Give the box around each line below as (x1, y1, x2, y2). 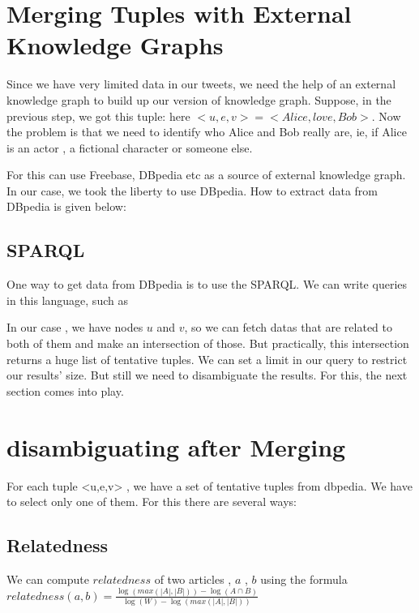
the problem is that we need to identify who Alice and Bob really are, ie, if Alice (6, 123, 407, 140)
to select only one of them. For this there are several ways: (6, 493, 297, 510)
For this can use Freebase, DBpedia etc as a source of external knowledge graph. (6, 166, 406, 183)
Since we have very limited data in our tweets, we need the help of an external (6, 75, 396, 92)
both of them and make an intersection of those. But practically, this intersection (6, 335, 409, 352)
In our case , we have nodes (6, 319, 143, 336)
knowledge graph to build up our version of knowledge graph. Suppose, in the (6, 91, 391, 108)
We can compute (6, 570, 89, 587)
